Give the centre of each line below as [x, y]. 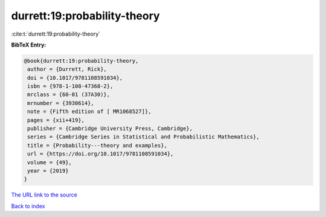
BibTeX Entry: [29, 45]
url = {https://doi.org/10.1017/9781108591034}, [101, 154]
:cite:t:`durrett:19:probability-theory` [56, 34]
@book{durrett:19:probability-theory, [81, 61]
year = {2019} [48, 171]
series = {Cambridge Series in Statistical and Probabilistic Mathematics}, [143, 137]
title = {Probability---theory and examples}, [97, 145]
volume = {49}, [50, 162]
